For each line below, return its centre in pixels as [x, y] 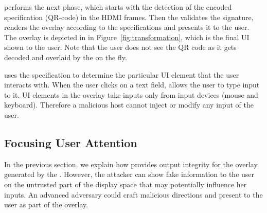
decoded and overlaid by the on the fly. [66, 57]
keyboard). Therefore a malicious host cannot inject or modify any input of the [129, 105]
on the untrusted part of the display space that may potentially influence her [126, 184]
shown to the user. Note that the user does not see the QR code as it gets [120, 47]
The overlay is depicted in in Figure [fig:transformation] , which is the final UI [127, 37]
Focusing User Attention [71, 142]
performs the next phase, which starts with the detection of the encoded [118, 7]
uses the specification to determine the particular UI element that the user [122, 74]
